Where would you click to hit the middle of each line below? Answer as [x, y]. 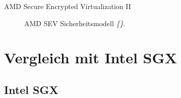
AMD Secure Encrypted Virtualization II [68, 6]
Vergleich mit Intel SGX [91, 58]
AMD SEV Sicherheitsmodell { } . [75, 23]
